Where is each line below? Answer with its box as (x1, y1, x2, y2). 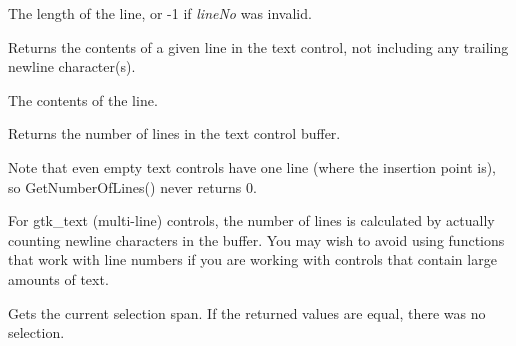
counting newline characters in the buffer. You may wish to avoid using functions (8, 229, 505, 250)
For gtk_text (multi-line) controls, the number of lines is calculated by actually (8, 210, 495, 231)
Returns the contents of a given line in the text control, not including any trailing (8, 36, 509, 57)
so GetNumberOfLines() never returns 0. (8, 176, 257, 197)
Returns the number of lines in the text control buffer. (8, 123, 341, 144)
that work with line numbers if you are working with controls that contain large (8, 249, 497, 270)
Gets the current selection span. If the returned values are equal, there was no (8, 302, 486, 323)
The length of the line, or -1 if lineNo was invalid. (8, 3, 312, 23)
